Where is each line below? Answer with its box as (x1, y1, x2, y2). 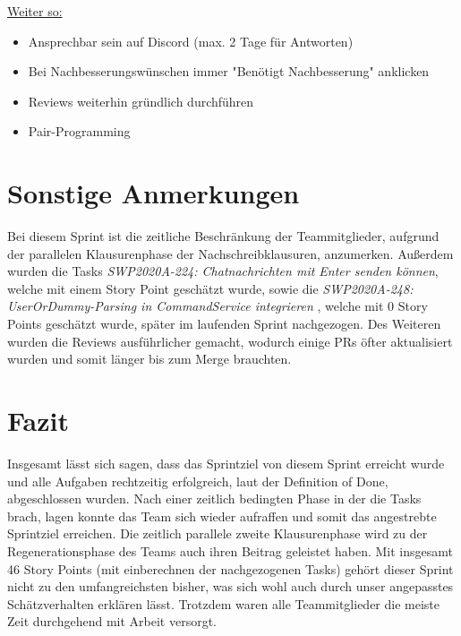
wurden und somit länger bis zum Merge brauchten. (7, 349, 292, 368)
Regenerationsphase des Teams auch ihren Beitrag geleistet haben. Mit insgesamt (7, 541, 453, 560)
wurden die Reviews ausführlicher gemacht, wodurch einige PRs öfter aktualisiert (7, 331, 453, 350)
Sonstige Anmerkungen (7, 175, 300, 211)
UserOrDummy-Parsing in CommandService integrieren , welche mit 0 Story (7, 297, 428, 315)
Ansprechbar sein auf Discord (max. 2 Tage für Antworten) (28, 31, 354, 50)
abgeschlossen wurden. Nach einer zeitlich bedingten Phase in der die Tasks (7, 489, 422, 508)
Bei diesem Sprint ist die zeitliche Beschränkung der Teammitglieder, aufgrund (7, 227, 440, 245)
